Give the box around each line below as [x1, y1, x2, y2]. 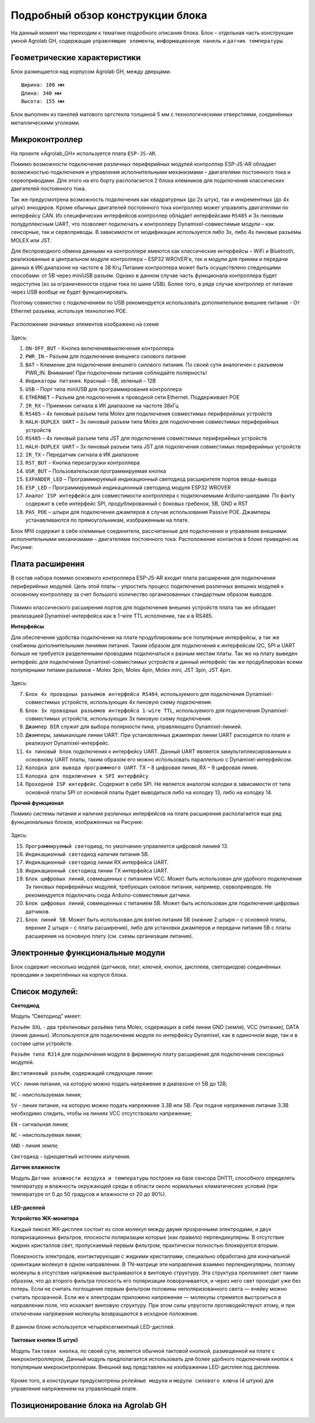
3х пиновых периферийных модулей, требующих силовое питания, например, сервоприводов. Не [25, 883, 272, 890]
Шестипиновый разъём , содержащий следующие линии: [10, 1069, 154, 1076]
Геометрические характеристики [10, 53, 141, 63]
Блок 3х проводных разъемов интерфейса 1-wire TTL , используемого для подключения [25, 707, 260, 714]
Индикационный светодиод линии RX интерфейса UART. [25, 859, 169, 866]
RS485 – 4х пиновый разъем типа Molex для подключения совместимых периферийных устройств [25, 410, 272, 418]
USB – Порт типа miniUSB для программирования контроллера [25, 385, 182, 392]
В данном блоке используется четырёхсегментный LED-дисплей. [10, 1323, 175, 1330]
